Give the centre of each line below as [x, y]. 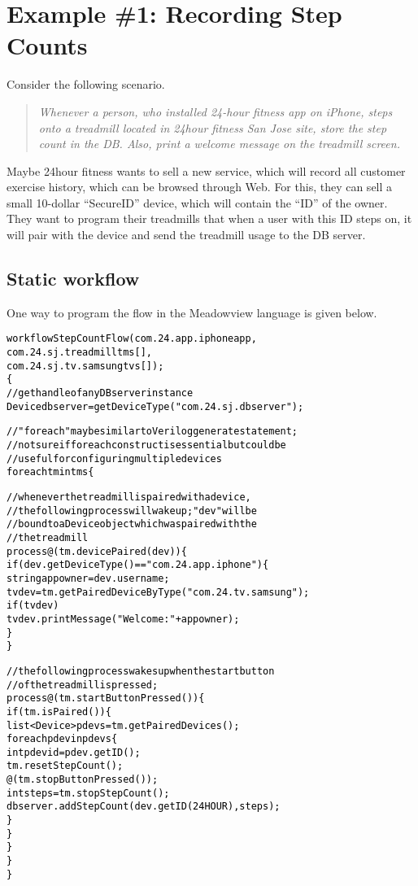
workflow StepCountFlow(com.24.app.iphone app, [132, 339]
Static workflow [73, 279]
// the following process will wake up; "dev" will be [132, 511]
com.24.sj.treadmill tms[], [79, 353]
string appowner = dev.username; [88, 578]
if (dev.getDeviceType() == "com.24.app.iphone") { [138, 565]
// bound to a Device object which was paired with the [132, 524]
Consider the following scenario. [86, 84]
